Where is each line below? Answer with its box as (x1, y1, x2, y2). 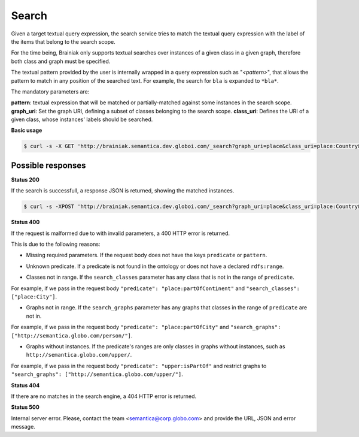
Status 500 (11, 403, 40, 411)
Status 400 (11, 219, 40, 226)
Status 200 (11, 176, 40, 183)
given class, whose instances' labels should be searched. (11, 116, 153, 123)
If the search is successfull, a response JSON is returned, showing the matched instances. (11, 187, 235, 194)
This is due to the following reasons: (11, 240, 101, 248)
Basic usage (11, 126, 42, 134)
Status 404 (11, 381, 40, 389)
